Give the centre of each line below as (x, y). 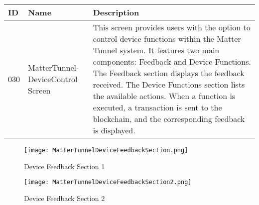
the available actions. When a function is (164, 96)
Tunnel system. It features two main (156, 50)
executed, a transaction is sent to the (157, 107)
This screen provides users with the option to (172, 27)
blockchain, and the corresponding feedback (169, 119)
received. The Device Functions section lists (169, 84)
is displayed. (114, 130)
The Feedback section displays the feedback (169, 73)
